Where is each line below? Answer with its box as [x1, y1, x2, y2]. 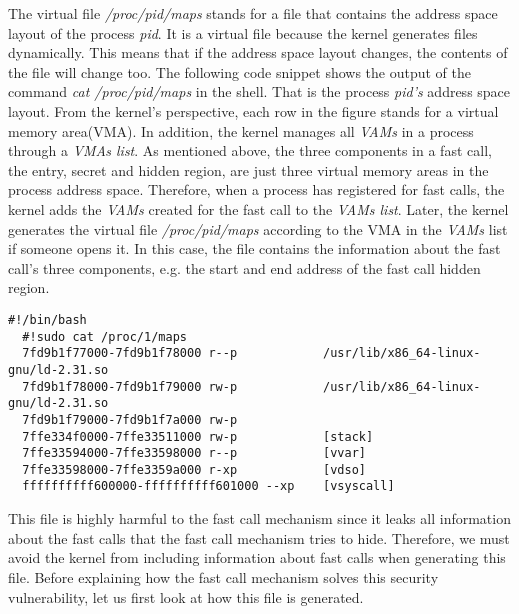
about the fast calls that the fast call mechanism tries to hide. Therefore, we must [8, 527, 510, 548]
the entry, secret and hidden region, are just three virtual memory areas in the [8, 159, 489, 180]
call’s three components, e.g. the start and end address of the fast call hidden [8, 257, 481, 278]
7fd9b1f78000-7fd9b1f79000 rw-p [22, 379, 238, 394]
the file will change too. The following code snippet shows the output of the [8, 61, 472, 82]
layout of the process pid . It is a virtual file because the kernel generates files [8, 22, 478, 43]
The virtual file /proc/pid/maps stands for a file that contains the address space [8, 3, 498, 23]
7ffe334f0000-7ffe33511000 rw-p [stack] [22, 429, 374, 444]
